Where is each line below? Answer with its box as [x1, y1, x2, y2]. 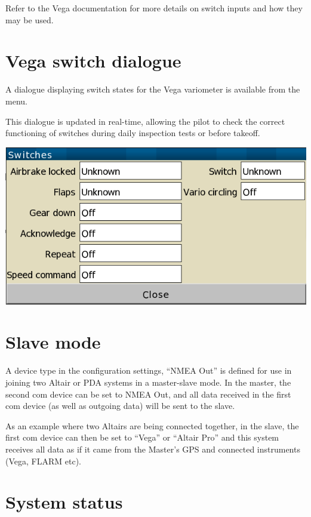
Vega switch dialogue [5, 48, 181, 73]
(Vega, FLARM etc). [5, 454, 81, 467]
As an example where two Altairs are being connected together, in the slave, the [5, 419, 299, 432]
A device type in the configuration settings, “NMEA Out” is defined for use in [5, 364, 292, 377]
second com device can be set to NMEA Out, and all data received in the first [5, 387, 291, 400]
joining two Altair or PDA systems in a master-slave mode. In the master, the [5, 376, 291, 389]
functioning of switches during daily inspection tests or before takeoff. [5, 127, 260, 139]
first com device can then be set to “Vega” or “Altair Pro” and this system [5, 431, 279, 444]
